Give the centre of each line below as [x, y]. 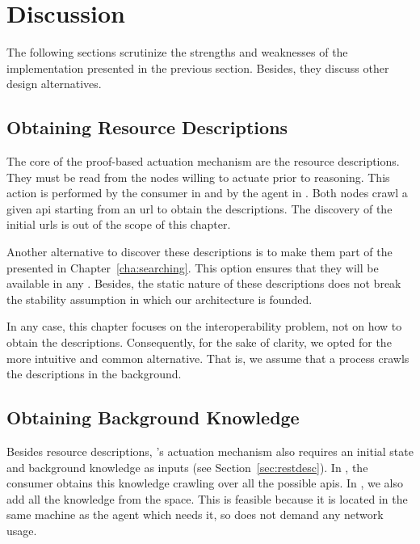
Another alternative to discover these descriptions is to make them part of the [199, 252]
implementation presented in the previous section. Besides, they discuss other [198, 67]
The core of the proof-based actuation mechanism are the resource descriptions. [203, 161]
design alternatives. [54, 84]
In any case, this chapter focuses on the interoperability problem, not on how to [204, 326]
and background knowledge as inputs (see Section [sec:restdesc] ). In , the [187, 467]
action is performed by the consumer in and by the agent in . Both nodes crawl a [207, 193]
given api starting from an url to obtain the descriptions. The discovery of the [199, 208]
